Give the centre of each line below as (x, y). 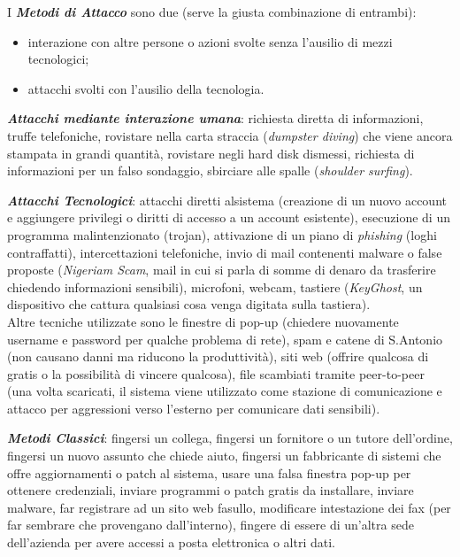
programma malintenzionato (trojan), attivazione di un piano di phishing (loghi (222, 234)
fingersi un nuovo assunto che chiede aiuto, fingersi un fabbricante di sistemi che (224, 456)
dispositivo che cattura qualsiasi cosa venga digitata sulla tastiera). (189, 304)
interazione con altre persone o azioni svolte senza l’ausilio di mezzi (210, 41)
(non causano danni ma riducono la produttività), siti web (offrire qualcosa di (218, 356)
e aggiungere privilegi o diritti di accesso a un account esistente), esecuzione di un (229, 217)
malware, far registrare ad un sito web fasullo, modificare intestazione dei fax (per (229, 507)
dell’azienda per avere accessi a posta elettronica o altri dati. (171, 542)
